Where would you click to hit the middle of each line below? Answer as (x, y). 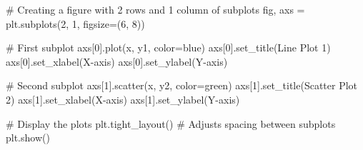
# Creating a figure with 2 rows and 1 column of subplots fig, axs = (155, 9)
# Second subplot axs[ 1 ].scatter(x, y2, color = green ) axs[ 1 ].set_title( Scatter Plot (182, 85)
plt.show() (28, 137)
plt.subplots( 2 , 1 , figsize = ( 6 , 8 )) (75, 23)
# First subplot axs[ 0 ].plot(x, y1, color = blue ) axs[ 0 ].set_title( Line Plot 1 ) (168, 47)
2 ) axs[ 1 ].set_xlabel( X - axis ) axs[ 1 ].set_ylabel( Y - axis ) (123, 99)
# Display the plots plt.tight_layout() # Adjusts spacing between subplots (171, 123)
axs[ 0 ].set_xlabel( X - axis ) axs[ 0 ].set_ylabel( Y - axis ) (117, 61)
